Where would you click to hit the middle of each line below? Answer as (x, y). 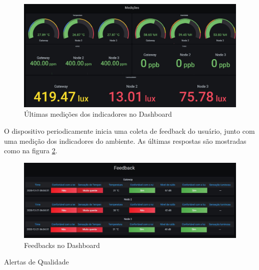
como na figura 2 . (31, 151)
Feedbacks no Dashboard (62, 245)
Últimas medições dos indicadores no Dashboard (98, 114)
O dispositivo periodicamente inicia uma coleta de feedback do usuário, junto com (129, 130)
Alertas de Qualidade (36, 262)
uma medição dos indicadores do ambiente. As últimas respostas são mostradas (125, 141)
